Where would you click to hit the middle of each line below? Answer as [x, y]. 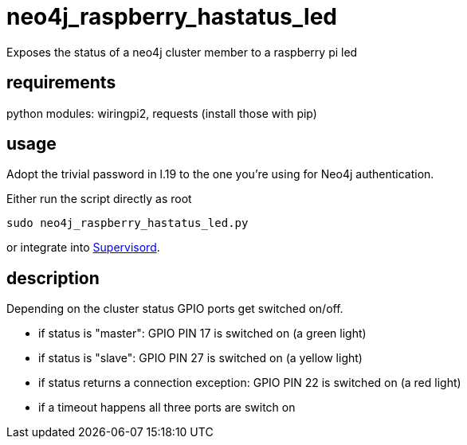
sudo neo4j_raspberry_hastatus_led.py [128, 223]
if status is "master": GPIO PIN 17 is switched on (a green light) [202, 334]
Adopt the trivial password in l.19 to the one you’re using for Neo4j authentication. [220, 174]
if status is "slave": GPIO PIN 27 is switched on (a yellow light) [200, 358]
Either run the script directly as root [99, 199]
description [53, 278]
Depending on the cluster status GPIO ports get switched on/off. [175, 309]
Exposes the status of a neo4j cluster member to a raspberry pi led [182, 52]
